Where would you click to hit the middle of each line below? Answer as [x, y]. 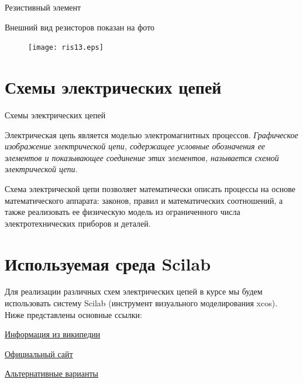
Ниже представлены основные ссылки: [73, 314]
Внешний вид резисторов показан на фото [80, 27]
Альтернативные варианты [51, 373]
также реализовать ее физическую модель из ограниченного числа [123, 212]
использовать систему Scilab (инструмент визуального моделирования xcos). [141, 303]
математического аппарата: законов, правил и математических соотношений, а [144, 200]
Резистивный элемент [43, 7]
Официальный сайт [39, 353]
